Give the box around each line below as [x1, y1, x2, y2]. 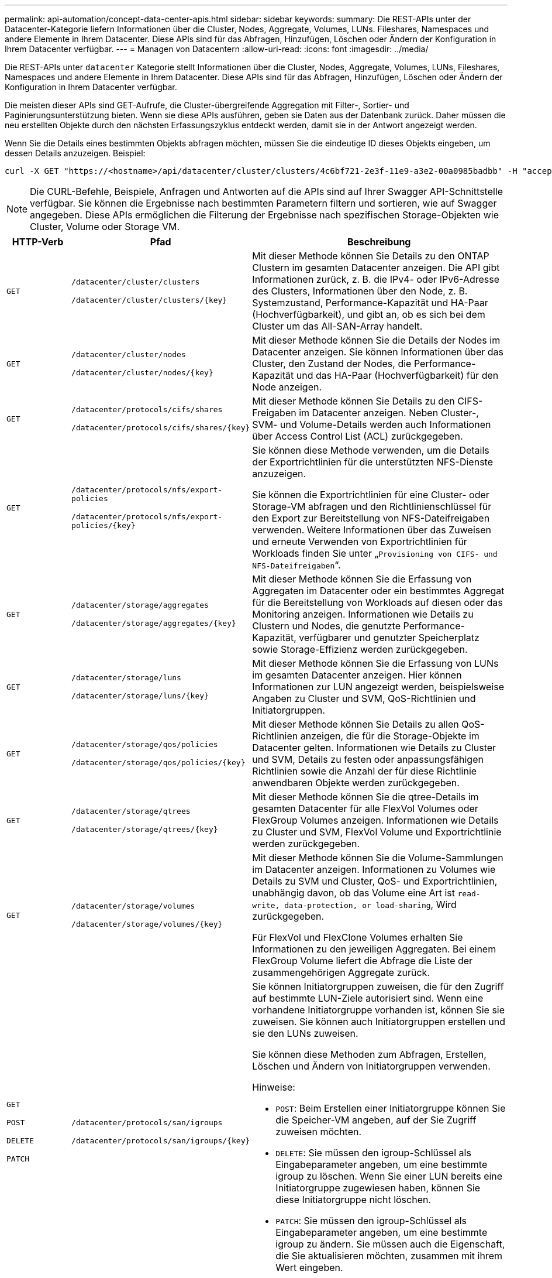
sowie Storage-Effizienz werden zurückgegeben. [252, 643, 468, 655]
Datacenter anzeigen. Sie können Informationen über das [252, 346, 503, 358]
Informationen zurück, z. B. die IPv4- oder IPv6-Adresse [252, 273, 500, 285]
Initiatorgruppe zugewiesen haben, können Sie [275, 1182, 481, 1194]
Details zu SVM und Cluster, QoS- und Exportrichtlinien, [252, 875, 498, 887]
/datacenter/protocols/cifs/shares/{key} [71, 423, 250, 432]
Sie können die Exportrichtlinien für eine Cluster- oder [252, 489, 489, 501]
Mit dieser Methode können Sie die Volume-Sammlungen [252, 852, 503, 864]
